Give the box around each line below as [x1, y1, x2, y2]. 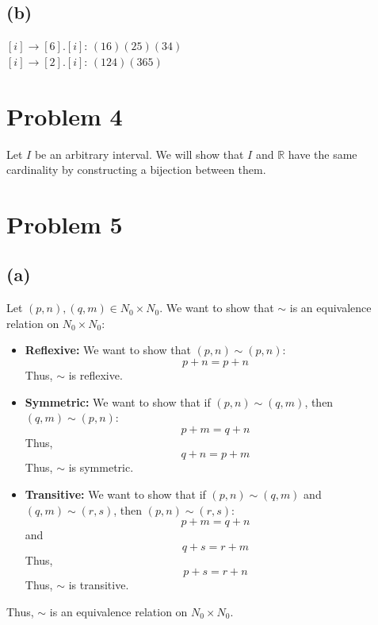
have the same [288, 145, 357, 162]
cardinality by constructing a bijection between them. [6, 161, 266, 178]
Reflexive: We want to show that [25, 341, 191, 358]
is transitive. [68, 577, 129, 593]
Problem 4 [6, 99, 123, 132]
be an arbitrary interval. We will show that [34, 145, 244, 162]
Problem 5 [6, 207, 123, 240]
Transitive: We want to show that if [25, 486, 206, 503]
